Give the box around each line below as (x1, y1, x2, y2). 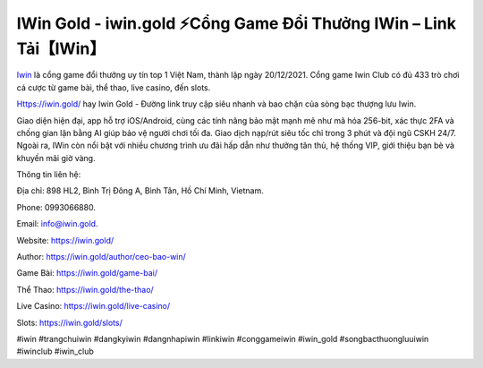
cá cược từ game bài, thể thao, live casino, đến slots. (16, 81, 211, 93)
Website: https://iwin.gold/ (16, 235, 114, 245)
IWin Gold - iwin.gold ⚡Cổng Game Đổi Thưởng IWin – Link (16, 13, 456, 33)
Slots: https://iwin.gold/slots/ (16, 317, 123, 328)
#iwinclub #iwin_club (16, 346, 94, 357)
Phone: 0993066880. (16, 201, 96, 212)
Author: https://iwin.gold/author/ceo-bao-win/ (16, 252, 187, 262)
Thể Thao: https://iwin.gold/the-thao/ (16, 284, 154, 295)
